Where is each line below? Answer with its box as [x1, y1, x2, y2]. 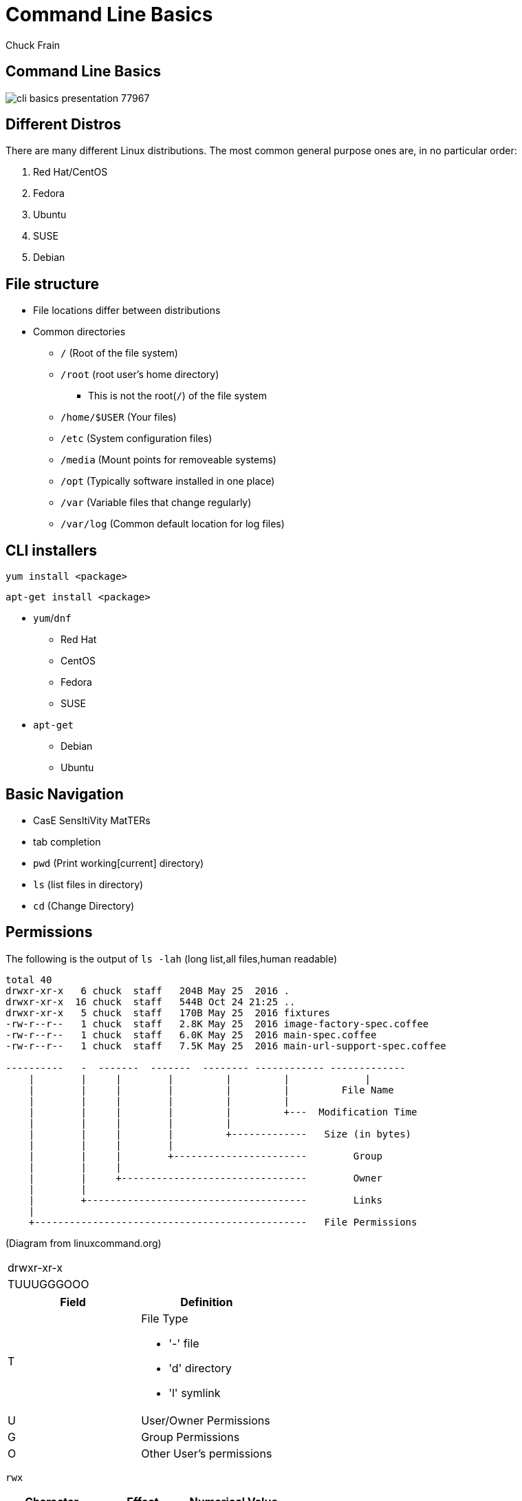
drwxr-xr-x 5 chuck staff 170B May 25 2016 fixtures [6, 1007, 331, 1018]
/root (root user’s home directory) [61, 368, 219, 381]
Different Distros [6, 116, 122, 134]
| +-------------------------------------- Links [28, 1194, 382, 1206]
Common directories [33, 326, 126, 338]
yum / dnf [33, 612, 72, 624]
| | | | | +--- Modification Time [28, 1106, 417, 1117]
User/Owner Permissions [141, 1413, 270, 1427]
